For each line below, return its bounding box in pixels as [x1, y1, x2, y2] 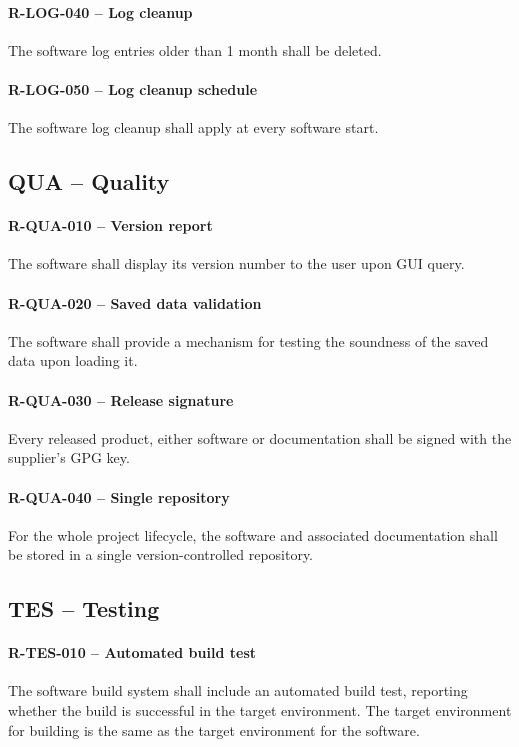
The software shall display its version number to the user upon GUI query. [8, 253, 465, 274]
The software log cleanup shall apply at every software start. [8, 117, 379, 138]
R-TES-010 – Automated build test [8, 642, 256, 663]
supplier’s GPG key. [8, 447, 130, 468]
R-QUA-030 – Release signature [8, 389, 234, 410]
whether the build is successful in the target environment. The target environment [8, 700, 512, 721]
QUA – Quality [8, 166, 170, 197]
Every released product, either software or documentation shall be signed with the [8, 427, 512, 448]
